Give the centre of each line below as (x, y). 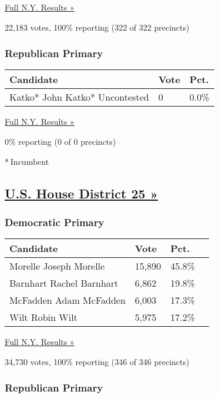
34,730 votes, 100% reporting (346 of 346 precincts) (97, 361)
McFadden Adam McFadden (68, 300)
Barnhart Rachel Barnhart (64, 283)
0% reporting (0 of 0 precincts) (60, 141)
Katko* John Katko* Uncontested (79, 97)
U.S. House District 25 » (82, 193)
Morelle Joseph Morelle (57, 266)
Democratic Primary (55, 222)
